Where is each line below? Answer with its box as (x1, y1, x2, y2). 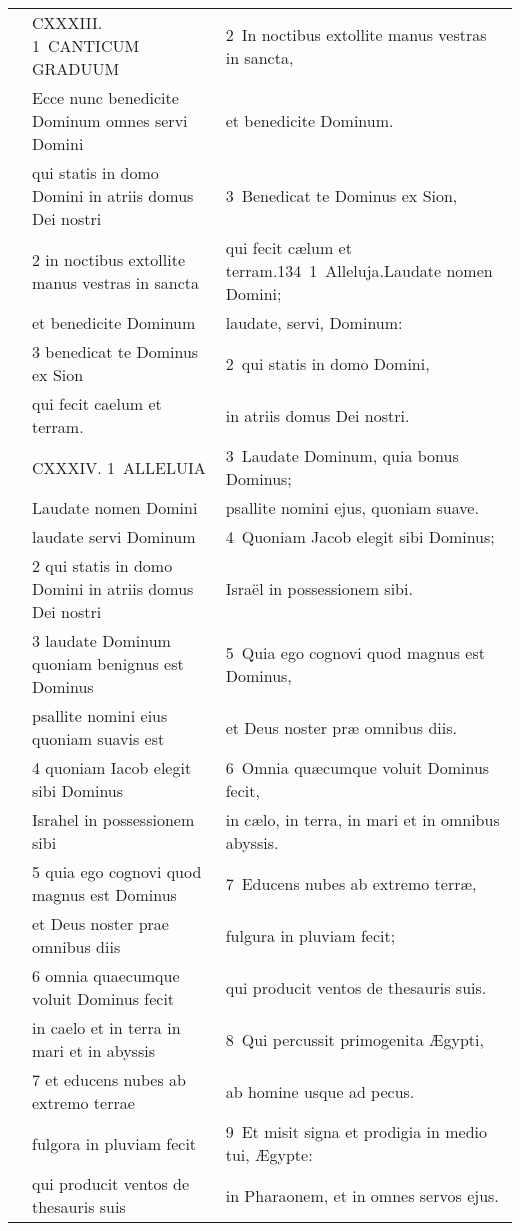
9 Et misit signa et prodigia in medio (225, 1120, 488, 1143)
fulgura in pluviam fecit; (225, 923, 396, 947)
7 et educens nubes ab (32, 1068, 186, 1091)
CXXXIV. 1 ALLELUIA (32, 455, 206, 479)
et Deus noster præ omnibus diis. (225, 715, 458, 739)
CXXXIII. (32, 11, 103, 34)
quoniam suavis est (32, 727, 165, 750)
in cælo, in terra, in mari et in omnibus (225, 808, 500, 831)
